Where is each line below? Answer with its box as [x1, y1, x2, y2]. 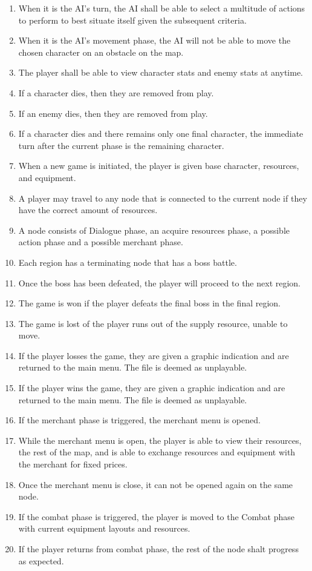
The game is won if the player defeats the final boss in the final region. [18, 297, 281, 309]
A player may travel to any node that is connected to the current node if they [18, 191, 307, 204]
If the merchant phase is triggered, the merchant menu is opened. [18, 414, 261, 426]
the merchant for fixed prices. [18, 458, 128, 470]
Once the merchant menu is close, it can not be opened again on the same [18, 478, 293, 490]
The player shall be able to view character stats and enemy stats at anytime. [18, 66, 304, 79]
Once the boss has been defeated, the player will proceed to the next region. [18, 276, 301, 289]
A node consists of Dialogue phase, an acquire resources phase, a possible [18, 223, 290, 236]
